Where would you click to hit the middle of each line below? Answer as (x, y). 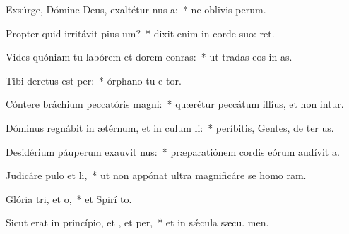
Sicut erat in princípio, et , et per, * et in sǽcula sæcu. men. (137, 222)
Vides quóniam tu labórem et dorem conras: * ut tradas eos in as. (149, 57)
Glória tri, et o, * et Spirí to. (69, 198)
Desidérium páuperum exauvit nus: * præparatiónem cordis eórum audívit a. (173, 151)
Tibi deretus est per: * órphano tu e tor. (94, 80)
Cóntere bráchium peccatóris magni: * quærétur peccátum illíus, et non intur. (175, 104)
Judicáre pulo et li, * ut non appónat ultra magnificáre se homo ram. (156, 175)
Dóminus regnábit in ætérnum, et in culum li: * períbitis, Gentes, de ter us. (170, 127)
